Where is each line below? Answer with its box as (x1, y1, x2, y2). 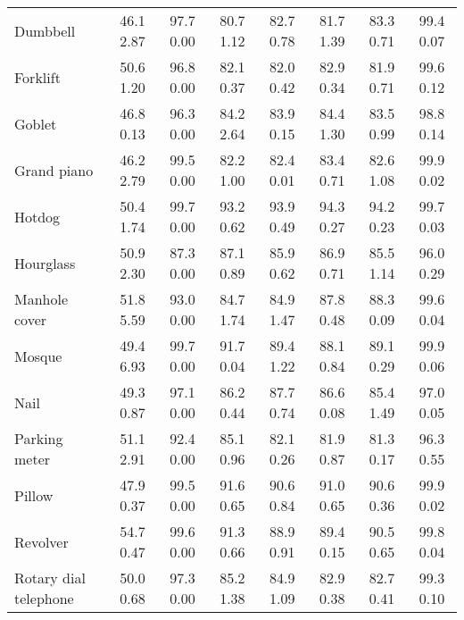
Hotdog (14, 205, 61, 227)
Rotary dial (14, 567, 86, 588)
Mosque (14, 345, 62, 366)
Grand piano (14, 159, 94, 180)
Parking (14, 428, 63, 448)
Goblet (14, 113, 57, 134)
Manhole (14, 289, 69, 309)
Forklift (14, 66, 61, 88)
